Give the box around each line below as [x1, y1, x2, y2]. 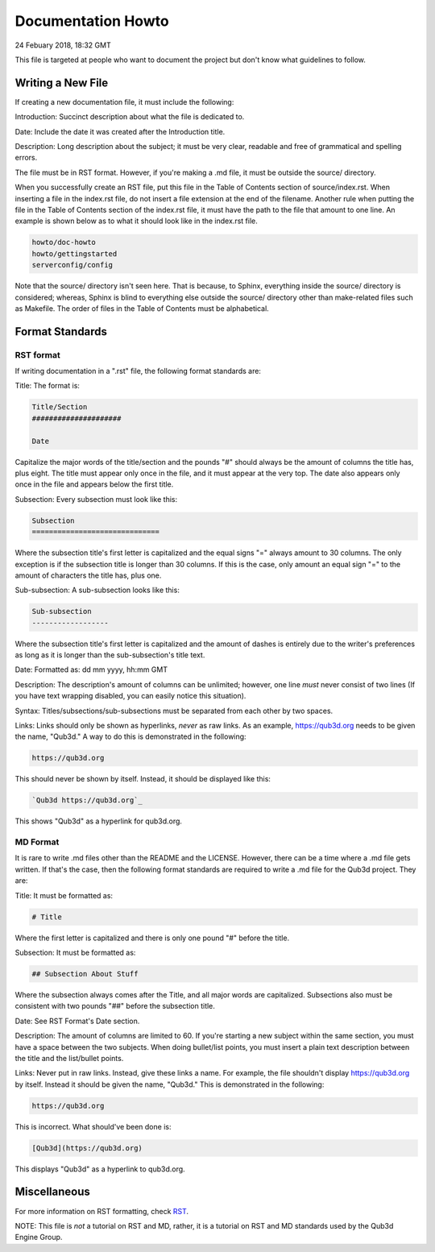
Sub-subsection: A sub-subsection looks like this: [14, 585, 180, 595]
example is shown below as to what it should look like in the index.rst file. [14, 216, 258, 226]
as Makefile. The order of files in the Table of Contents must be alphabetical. [14, 303, 269, 313]
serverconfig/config [31, 260, 113, 270]
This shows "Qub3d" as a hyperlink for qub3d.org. [14, 816, 183, 826]
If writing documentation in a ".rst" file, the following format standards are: [14, 367, 262, 376]
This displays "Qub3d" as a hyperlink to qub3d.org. [14, 1164, 185, 1174]
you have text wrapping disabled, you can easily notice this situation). [14, 691, 246, 701]
